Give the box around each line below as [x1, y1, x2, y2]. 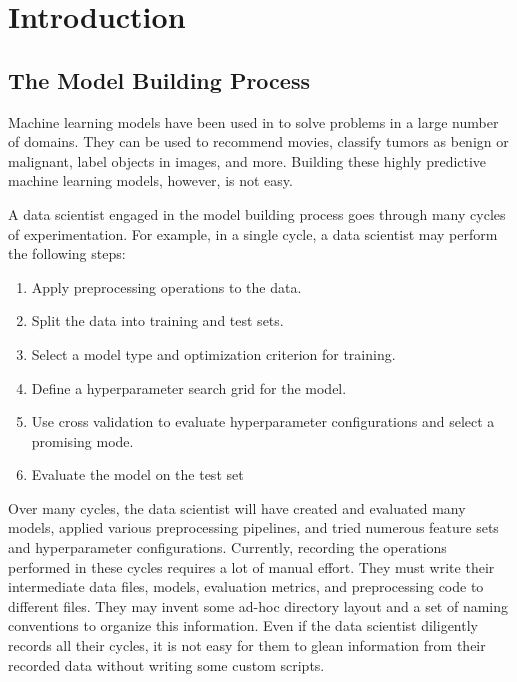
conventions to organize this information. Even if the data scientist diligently [8, 615, 478, 636]
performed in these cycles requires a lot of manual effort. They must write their [8, 556, 495, 577]
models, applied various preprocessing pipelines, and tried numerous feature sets [8, 517, 499, 538]
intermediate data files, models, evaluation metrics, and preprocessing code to [8, 576, 484, 597]
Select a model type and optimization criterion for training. [31, 343, 396, 364]
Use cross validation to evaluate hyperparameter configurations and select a [31, 411, 495, 432]
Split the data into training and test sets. [31, 310, 284, 331]
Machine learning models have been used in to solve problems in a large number [8, 111, 499, 132]
